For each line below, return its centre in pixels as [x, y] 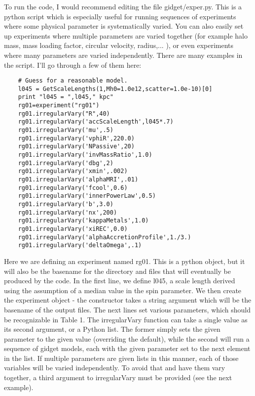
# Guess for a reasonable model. [73, 81]
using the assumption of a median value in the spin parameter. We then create [123, 290]
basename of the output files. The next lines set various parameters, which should [127, 309]
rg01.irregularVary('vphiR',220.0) [76, 138]
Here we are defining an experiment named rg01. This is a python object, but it [125, 261]
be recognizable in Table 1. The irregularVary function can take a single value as [126, 319]
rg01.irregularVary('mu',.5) [66, 130]
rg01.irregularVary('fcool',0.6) [73, 188]
